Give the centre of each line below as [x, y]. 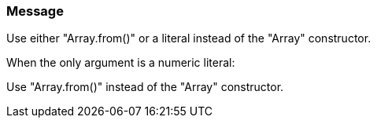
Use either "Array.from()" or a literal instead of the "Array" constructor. [189, 38]
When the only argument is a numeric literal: [121, 63]
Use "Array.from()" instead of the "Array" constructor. [145, 87]
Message [35, 11]
